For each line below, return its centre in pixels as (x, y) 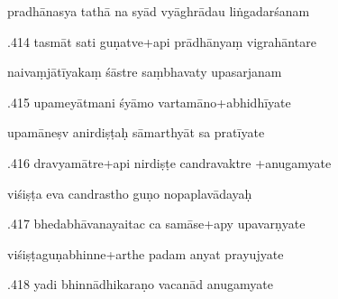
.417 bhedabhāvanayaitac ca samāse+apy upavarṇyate (156, 224)
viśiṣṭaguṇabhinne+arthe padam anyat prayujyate (146, 253)
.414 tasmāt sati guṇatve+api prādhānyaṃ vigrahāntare (162, 41)
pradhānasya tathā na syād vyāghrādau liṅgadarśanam (159, 11)
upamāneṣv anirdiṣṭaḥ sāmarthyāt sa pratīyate (136, 132)
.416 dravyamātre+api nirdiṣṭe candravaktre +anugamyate (169, 162)
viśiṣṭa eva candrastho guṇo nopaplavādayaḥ (130, 193)
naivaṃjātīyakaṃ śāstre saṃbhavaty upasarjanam (145, 72)
